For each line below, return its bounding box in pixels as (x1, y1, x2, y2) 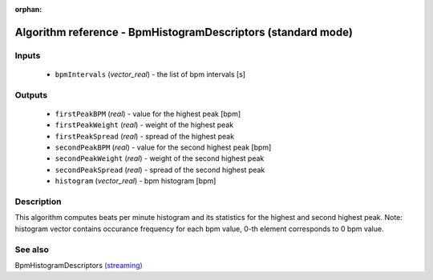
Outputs (14, 89, 48, 100)
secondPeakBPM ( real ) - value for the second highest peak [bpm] (55, 142, 272, 152)
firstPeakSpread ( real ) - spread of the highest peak (55, 131, 235, 141)
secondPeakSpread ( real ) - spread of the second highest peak (55, 165, 265, 174)
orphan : (14, 5, 42, 14)
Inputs (14, 50, 41, 61)
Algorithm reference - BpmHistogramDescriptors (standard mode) (14, 25, 353, 39)
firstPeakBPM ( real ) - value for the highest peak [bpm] (55, 109, 241, 118)
